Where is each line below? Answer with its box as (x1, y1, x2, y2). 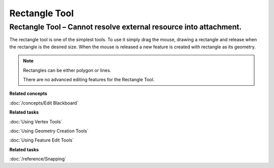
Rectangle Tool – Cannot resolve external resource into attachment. (9, 22, 242, 31)
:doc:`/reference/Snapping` (9, 156, 66, 162)
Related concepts (9, 90, 48, 96)
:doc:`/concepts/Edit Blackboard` (9, 99, 79, 106)
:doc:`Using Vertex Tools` (9, 118, 63, 124)
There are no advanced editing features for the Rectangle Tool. (23, 76, 155, 82)
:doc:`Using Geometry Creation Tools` (9, 127, 89, 134)
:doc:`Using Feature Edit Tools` (9, 137, 74, 143)
